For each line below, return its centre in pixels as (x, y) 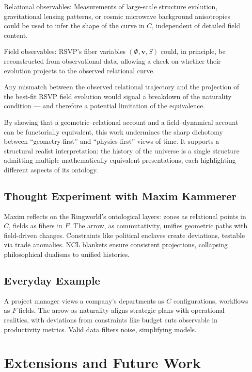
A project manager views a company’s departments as (84, 300)
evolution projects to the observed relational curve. (79, 70)
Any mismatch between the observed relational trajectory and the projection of (122, 87)
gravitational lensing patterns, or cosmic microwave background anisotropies (117, 16)
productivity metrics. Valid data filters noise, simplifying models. (100, 329)
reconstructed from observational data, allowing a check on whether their (112, 60)
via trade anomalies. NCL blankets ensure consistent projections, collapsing (116, 245)
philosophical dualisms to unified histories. (67, 254)
